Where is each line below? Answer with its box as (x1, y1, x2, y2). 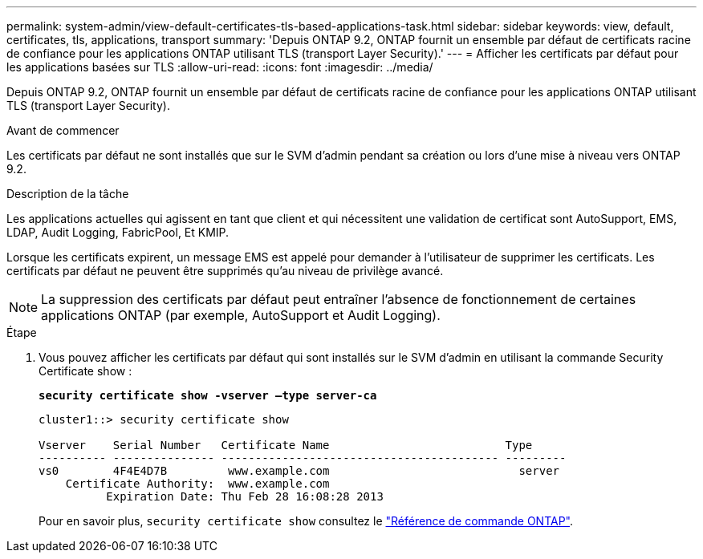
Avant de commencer (6, 124, 120, 137)
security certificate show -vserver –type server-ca (39, 389, 377, 402)
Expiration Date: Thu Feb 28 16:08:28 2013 (106, 490, 384, 503)
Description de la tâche (6, 187, 129, 201)
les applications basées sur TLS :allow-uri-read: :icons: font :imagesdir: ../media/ (6, 60, 433, 74)
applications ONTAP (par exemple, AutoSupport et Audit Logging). (41, 307, 441, 323)
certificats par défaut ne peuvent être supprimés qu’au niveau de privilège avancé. (6, 264, 444, 277)
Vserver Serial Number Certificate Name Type (39, 439, 533, 452)
